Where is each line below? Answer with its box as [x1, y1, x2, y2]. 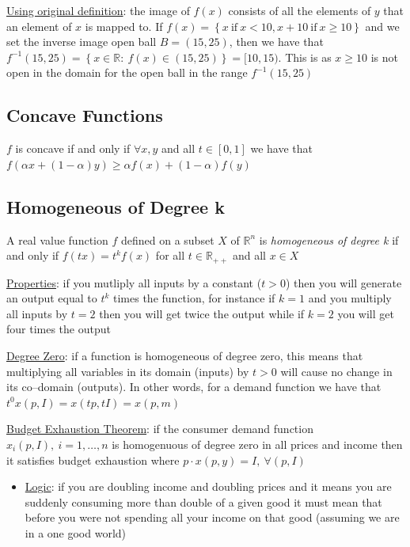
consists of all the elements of [228, 2, 371, 18]
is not [370, 48, 398, 65]
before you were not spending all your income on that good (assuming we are [25, 509, 400, 526]
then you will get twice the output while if [99, 305, 305, 321]
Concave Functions [6, 103, 163, 127]
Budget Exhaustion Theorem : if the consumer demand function [6, 420, 313, 437]
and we [365, 17, 400, 34]
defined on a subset [120, 231, 214, 248]
